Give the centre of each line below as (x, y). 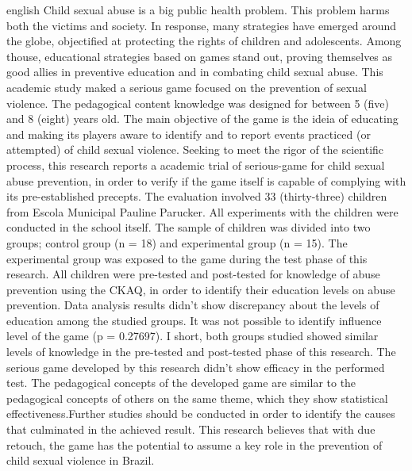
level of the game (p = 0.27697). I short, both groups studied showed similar (193, 336)
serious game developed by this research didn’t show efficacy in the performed (196, 367)
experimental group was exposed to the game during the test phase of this (187, 258)
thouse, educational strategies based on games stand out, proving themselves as (200, 56)
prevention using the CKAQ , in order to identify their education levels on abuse (201, 289)
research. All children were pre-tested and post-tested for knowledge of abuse (193, 274)
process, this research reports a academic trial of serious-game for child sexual (196, 165)
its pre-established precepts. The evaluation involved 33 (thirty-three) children (197, 196)
